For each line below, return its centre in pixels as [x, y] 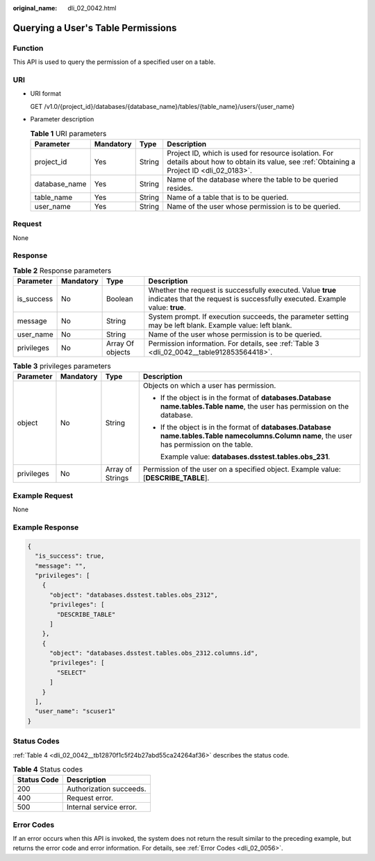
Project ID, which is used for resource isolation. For [250, 153]
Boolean [120, 299]
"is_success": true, [70, 556]
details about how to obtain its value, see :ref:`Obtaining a [261, 162]
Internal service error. [102, 807]
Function [28, 48]
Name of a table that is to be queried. [228, 197]
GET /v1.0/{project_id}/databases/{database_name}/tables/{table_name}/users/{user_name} [162, 106]
